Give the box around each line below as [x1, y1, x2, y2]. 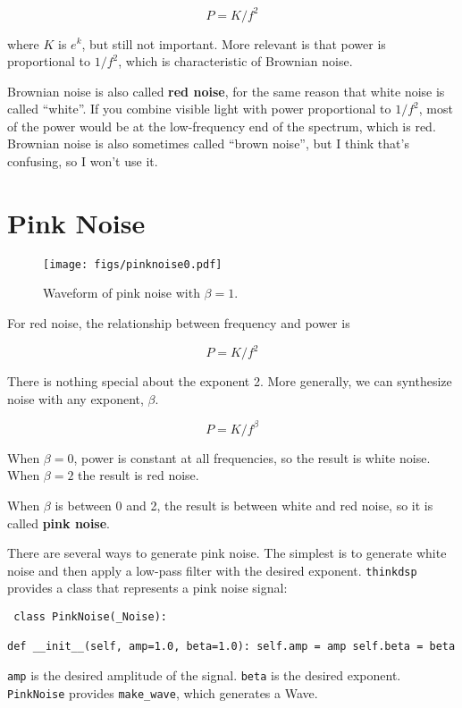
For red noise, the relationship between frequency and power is [7, 314, 350, 333]
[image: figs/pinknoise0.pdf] [43, 257, 223, 271]
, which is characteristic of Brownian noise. [118, 52, 353, 71]
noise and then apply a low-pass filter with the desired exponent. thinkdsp [7, 560, 417, 579]
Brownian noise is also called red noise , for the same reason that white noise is [7, 81, 445, 100]
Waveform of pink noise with [43, 283, 200, 302]
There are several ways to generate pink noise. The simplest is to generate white [7, 544, 447, 562]
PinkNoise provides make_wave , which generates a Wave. [7, 683, 318, 702]
